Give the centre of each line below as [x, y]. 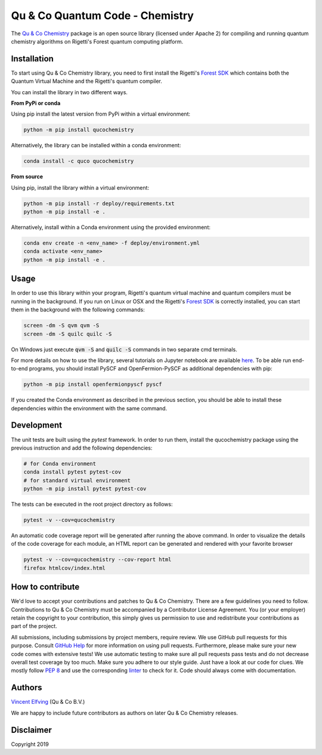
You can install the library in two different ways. [69, 92]
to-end [19, 369]
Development [37, 426]
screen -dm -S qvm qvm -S [61, 326]
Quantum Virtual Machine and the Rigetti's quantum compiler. [86, 81]
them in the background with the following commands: [78, 310]
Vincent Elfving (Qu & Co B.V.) [48, 702]
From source [27, 177]
